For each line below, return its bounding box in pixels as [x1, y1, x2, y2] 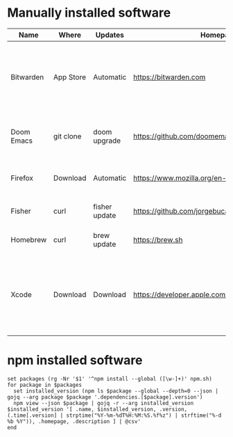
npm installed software [7, 353, 143, 368]
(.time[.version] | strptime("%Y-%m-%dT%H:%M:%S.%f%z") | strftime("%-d [7, 412, 222, 419]
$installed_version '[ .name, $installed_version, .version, [7, 406, 188, 413]
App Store [53, 72, 87, 81]
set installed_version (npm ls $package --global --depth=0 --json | [13, 388, 218, 395]
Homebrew [10, 235, 47, 244]
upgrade [93, 136, 121, 145]
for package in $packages [7, 381, 82, 388]
